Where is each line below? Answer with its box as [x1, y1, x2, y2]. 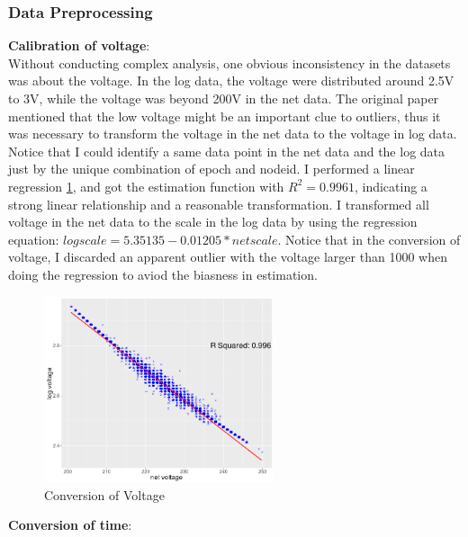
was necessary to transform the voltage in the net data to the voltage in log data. [8, 124, 457, 143]
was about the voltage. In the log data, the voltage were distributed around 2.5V [8, 71, 454, 90]
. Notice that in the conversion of [277, 229, 461, 248]
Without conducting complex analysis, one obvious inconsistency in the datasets [8, 53, 451, 72]
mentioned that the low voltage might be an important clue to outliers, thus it [8, 106, 441, 125]
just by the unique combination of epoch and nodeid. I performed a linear [8, 159, 415, 178]
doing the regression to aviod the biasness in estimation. [8, 264, 318, 283]
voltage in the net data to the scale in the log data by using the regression [8, 212, 418, 231]
